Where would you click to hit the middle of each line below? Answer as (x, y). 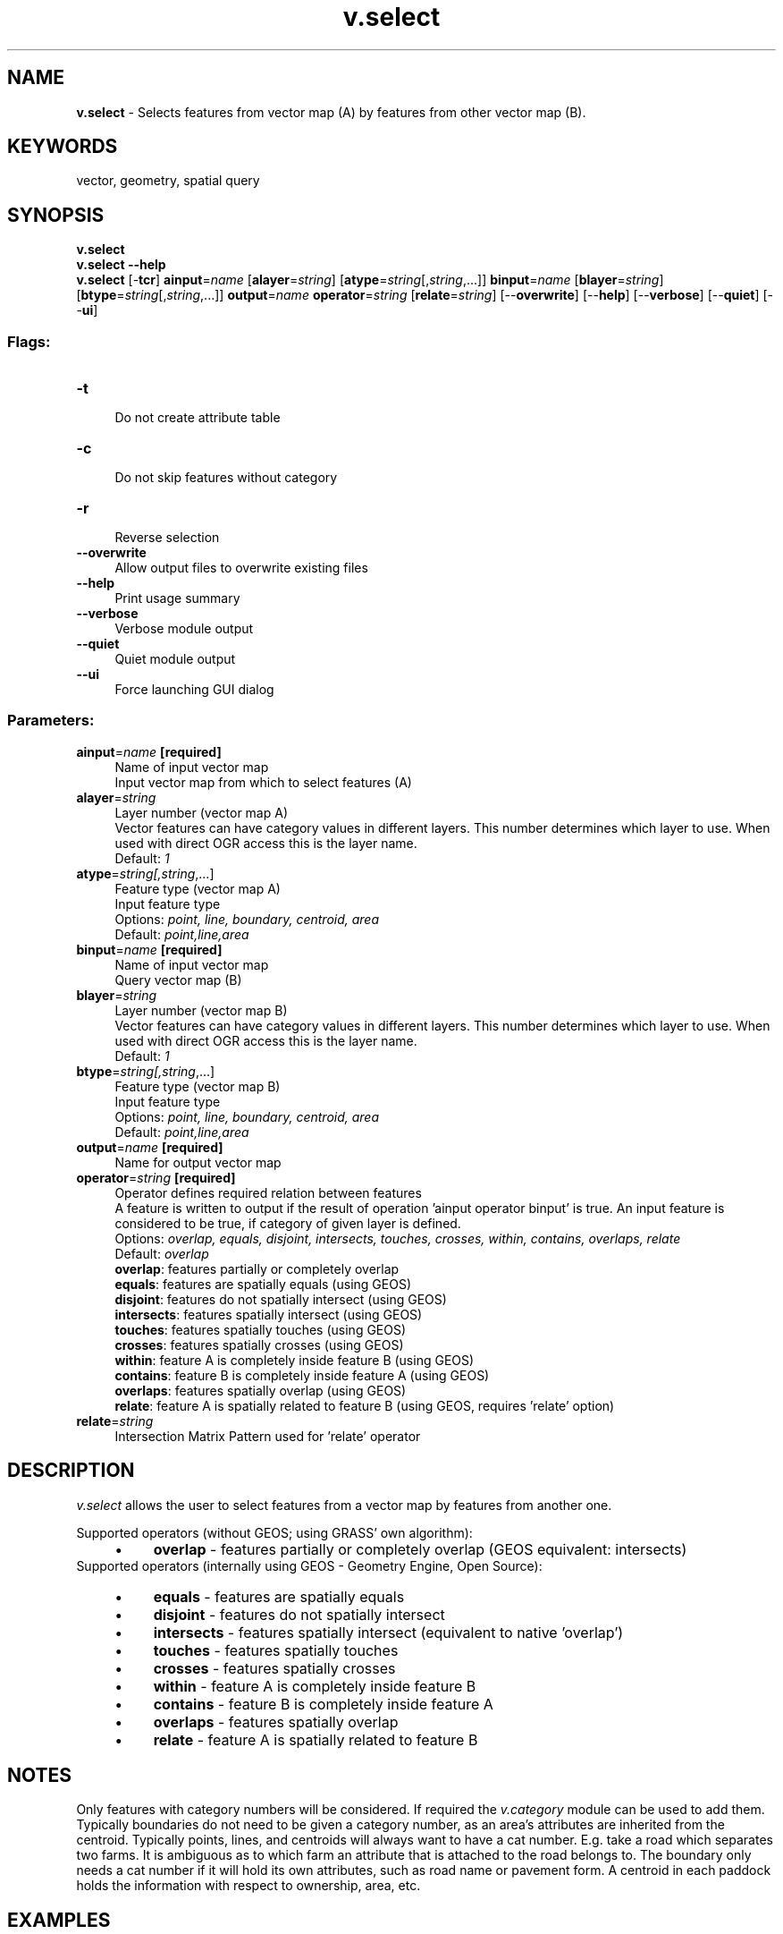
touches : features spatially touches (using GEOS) (261, 1329)
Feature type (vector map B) (198, 1086)
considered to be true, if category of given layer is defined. (288, 1223)
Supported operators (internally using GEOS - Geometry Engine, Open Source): (309, 1565)
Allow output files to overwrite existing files (241, 568)
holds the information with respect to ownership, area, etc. (248, 1886)
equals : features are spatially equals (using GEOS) (263, 1284)
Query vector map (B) (178, 980)
